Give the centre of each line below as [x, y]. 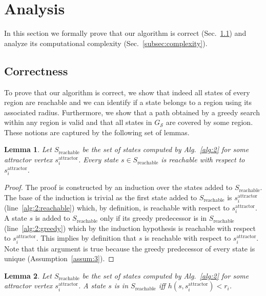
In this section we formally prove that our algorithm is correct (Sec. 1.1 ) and [125, 33]
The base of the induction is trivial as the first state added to [101, 197]
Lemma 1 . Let [28, 149]
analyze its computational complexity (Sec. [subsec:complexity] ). [106, 43]
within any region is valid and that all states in [78, 122]
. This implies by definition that [86, 238]
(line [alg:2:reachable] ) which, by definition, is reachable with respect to [117, 208]
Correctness [36, 70]
